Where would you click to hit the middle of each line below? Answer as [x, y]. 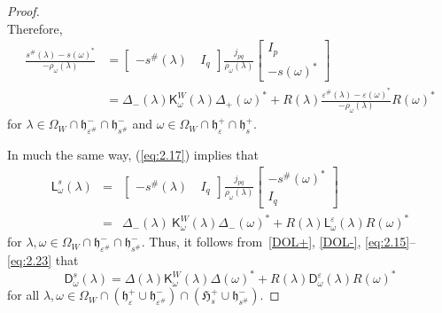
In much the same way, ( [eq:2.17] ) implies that [133, 155]
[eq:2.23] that [43, 260]
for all [23, 295]
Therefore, [35, 28]
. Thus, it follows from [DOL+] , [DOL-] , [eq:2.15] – [279, 242]
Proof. [23, 11]
